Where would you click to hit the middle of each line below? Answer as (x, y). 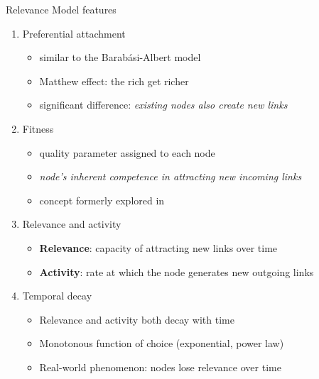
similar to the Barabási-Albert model (120, 57)
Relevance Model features (61, 9)
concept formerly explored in (102, 200)
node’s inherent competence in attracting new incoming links (171, 176)
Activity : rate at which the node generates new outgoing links (177, 271)
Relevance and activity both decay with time (137, 319)
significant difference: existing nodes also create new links (163, 105)
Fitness (38, 128)
